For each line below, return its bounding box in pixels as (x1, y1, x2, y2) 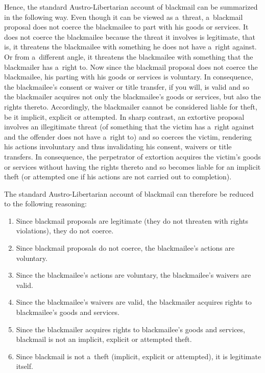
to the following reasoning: (4, 198, 87, 209)
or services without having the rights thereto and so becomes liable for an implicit (4, 161, 261, 172)
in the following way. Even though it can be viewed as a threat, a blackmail (4, 11, 243, 22)
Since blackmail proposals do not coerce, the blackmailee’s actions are (16, 243, 235, 253)
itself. (16, 361, 33, 371)
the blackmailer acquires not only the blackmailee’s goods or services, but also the (4, 91, 261, 102)
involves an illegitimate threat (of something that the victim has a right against (4, 121, 254, 132)
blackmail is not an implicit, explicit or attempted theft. (16, 334, 192, 344)
